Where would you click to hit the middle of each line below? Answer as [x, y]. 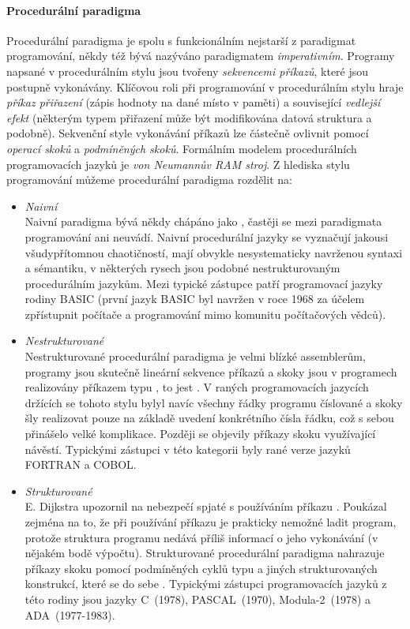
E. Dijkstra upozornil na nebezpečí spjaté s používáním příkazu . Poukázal [206, 506]
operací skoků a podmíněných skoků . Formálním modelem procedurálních [182, 148]
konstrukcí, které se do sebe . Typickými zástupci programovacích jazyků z [206, 584]
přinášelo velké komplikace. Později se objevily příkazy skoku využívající [200, 434]
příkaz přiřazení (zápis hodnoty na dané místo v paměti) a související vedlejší [194, 102]
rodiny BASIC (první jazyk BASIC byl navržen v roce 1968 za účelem [195, 299]
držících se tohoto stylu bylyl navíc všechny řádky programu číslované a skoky [214, 402]
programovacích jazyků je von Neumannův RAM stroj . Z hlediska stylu [178, 164]
